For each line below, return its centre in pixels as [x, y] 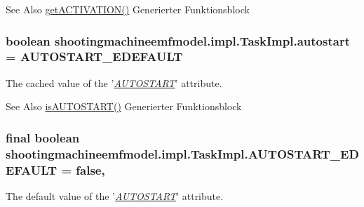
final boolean [43, 137]
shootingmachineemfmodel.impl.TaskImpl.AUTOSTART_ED [182, 153]
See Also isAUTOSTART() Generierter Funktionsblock [124, 106]
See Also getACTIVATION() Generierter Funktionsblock [128, 9]
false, [90, 169]
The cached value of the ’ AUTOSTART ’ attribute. [114, 82]
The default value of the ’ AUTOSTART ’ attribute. [115, 195]
